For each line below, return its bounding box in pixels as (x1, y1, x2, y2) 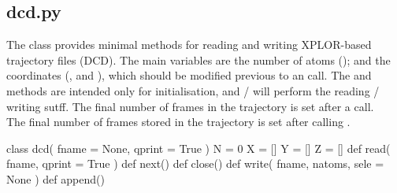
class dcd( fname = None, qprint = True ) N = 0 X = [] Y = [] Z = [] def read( (6, 139, 391, 156)
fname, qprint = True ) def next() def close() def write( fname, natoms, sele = (6, 155, 384, 172)
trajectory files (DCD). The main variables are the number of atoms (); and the (6, 51, 391, 68)
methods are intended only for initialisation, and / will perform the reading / (6, 82, 380, 98)
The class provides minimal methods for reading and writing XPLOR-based (6, 36, 372, 53)
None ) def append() (6, 170, 105, 187)
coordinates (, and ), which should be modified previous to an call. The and (6, 67, 372, 84)
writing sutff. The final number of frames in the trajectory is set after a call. (6, 98, 374, 114)
